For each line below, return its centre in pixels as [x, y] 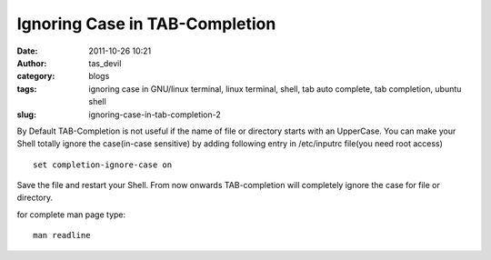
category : [36, 76]
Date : [27, 51]
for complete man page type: [71, 215]
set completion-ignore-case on [103, 165]
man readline [62, 235]
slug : [26, 115]
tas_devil [105, 63]
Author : [32, 63]
